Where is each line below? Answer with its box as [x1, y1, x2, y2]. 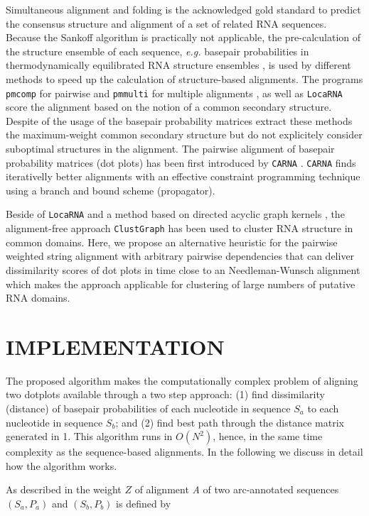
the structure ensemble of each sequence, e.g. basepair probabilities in [6, 43, 309, 58]
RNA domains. [6, 290, 70, 305]
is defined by [116, 496, 171, 510]
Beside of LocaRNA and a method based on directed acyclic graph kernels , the [6, 207, 345, 221]
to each [307, 401, 339, 416]
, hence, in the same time [213, 429, 323, 444]
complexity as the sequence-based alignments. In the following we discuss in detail [6, 444, 363, 459]
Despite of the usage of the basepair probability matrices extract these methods [6, 113, 353, 128]
